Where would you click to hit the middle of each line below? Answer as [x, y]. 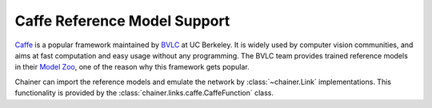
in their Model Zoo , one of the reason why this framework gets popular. [132, 67]
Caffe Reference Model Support [122, 21]
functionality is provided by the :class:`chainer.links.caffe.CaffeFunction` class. [144, 93]
